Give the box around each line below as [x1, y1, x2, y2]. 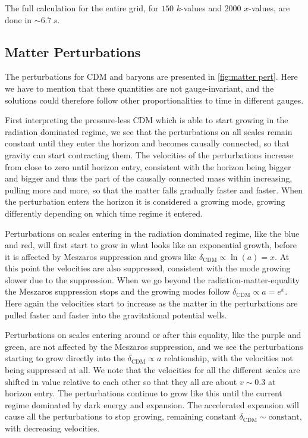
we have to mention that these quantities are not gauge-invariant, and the [5, 82, 274, 94]
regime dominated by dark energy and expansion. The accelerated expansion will [5, 398, 299, 411]
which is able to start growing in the [155, 114, 288, 126]
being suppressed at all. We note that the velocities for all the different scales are [5, 364, 300, 376]
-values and [181, 2, 222, 14]
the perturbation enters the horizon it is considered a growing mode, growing [5, 195, 285, 208]
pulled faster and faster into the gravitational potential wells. [5, 308, 227, 321]
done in [5, 13, 32, 26]
